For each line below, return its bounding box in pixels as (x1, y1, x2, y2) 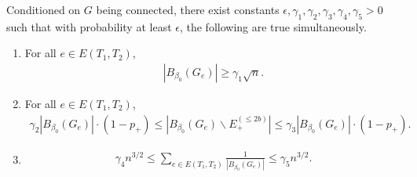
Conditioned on (6, 2, 81, 17)
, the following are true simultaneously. (179, 18, 367, 34)
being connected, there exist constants (96, 2, 280, 17)
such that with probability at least (6, 18, 172, 34)
